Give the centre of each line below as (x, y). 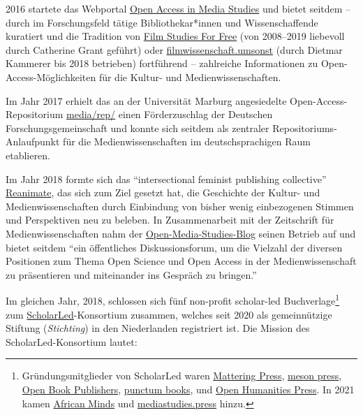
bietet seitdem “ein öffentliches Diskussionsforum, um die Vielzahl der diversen (174, 247)
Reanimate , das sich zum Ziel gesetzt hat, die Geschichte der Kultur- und (163, 192)
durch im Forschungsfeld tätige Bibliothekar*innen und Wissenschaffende (162, 22)
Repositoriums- (305, 128)
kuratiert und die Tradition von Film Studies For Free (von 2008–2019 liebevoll (175, 36)
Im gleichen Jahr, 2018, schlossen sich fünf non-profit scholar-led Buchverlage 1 (173, 299)
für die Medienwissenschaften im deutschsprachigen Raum (187, 141)
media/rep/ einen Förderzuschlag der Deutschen (170, 114)
